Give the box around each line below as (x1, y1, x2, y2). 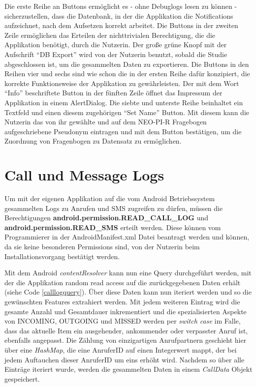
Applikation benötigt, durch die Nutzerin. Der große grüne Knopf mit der (4, 39, 227, 50)
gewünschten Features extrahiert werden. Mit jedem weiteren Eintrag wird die (4, 296, 240, 306)
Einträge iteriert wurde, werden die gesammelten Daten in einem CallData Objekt (4, 364, 253, 374)
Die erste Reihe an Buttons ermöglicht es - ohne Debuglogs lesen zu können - (4, 1, 237, 11)
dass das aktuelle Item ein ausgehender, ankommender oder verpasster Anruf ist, (4, 325, 248, 335)
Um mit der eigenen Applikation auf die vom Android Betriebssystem (4, 193, 215, 204)
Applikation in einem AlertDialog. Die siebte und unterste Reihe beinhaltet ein (4, 97, 243, 107)
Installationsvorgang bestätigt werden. (4, 251, 120, 261)
